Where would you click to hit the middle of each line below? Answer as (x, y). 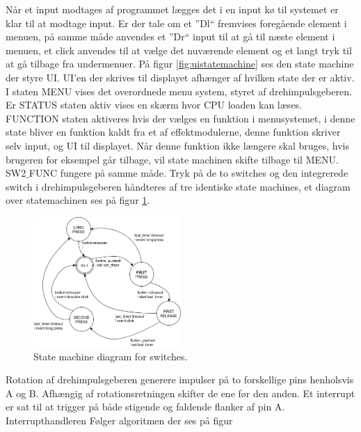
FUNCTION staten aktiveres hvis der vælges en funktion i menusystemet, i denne (180, 118)
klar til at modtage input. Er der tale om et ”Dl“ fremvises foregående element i (176, 23)
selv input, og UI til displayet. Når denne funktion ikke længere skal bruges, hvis (178, 145)
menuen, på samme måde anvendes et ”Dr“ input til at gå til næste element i (170, 37)
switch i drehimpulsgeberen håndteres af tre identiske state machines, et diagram (178, 186)
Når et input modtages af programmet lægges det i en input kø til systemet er (172, 9)
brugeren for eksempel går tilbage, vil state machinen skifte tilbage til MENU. (172, 159)
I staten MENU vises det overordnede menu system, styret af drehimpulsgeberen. (179, 91)
